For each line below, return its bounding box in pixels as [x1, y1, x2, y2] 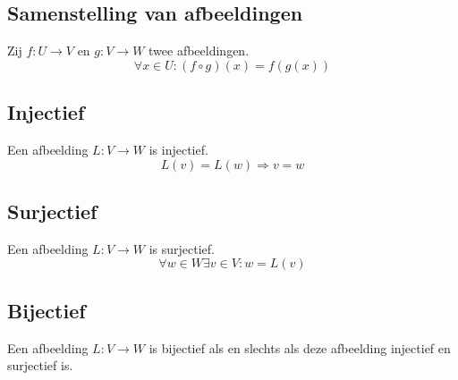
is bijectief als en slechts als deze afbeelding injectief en [148, 338, 451, 357]
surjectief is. [7, 356, 73, 375]
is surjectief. [148, 239, 215, 258]
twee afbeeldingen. [148, 41, 250, 60]
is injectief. [148, 140, 208, 158]
